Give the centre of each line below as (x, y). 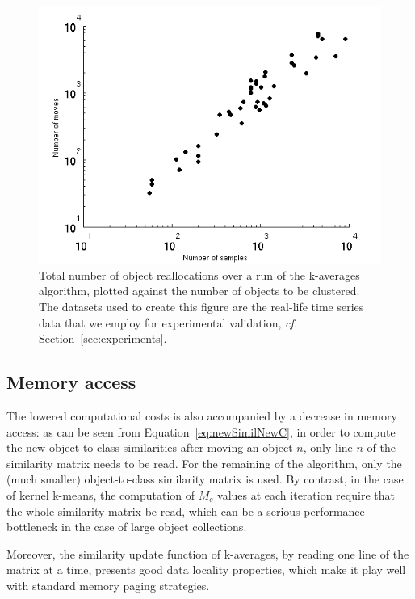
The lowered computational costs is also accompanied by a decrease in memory (202, 415)
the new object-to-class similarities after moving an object (150, 447)
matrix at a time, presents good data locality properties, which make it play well (206, 569)
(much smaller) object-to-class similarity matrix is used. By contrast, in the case (205, 479)
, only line (328, 447)
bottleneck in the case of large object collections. (127, 527)
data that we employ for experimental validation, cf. (168, 322)
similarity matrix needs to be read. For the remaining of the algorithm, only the (204, 463)
